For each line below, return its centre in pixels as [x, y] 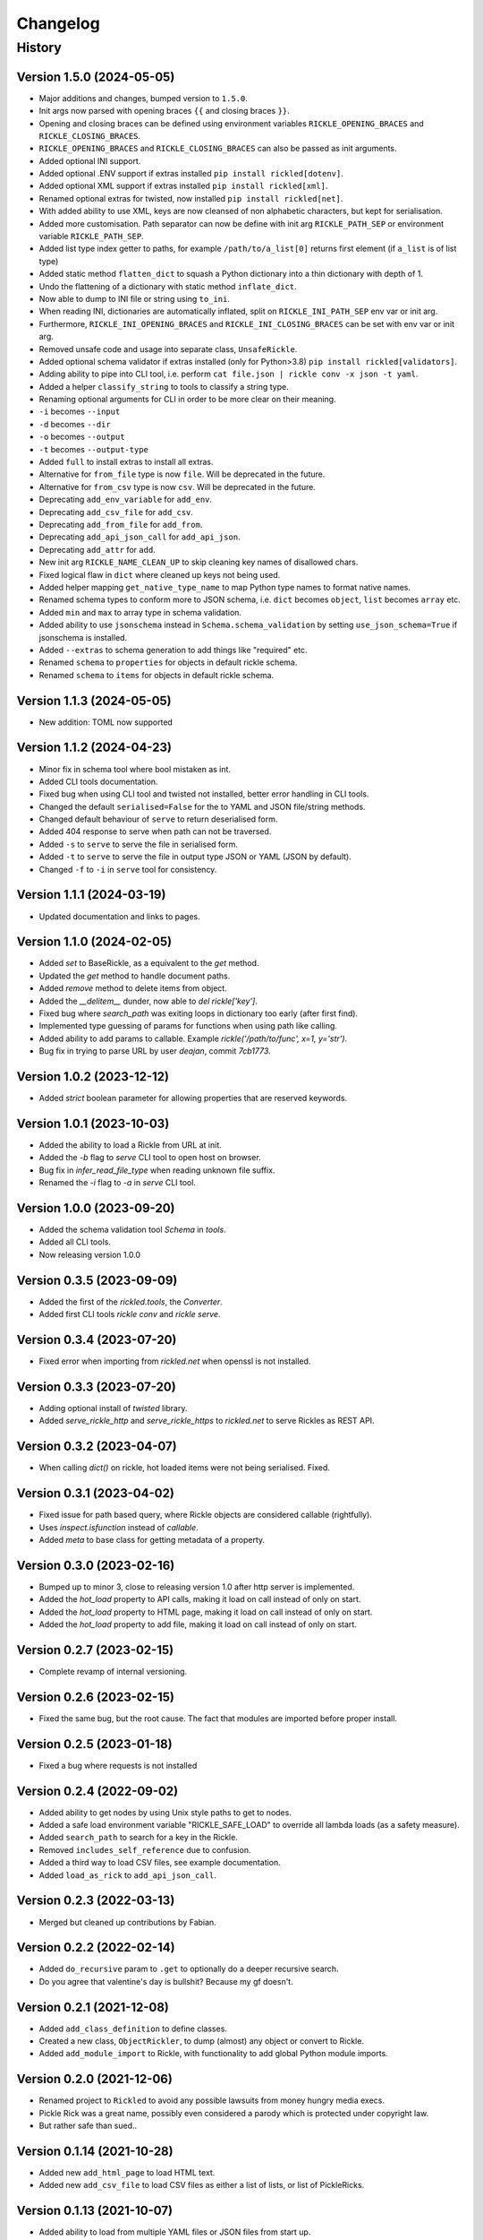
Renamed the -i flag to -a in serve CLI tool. [118, 1183]
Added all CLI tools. [75, 1242]
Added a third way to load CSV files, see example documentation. [160, 1863]
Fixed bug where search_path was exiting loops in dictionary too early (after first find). [198, 1013]
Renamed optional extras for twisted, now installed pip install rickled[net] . [191, 198]
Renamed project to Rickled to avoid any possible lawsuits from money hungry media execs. [212, 2100]
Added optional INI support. [90, 160]
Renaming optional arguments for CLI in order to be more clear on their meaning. [187, 400]
